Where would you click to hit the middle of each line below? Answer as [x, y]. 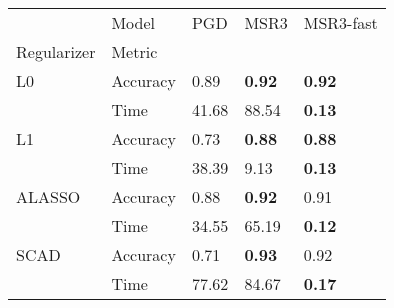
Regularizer [56, 51]
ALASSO [48, 196]
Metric [134, 51]
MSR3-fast [340, 22]
